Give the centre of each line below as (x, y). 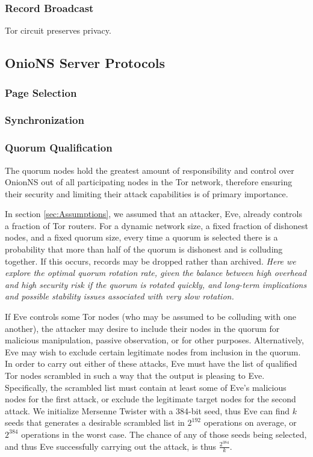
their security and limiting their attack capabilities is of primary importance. (147, 193)
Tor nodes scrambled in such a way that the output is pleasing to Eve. (135, 375)
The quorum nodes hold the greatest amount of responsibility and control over (150, 170)
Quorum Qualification (59, 148)
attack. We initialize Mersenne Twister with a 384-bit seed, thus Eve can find (147, 410)
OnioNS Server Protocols (85, 63)
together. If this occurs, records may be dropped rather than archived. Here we (150, 261)
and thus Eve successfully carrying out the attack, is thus (111, 446)
